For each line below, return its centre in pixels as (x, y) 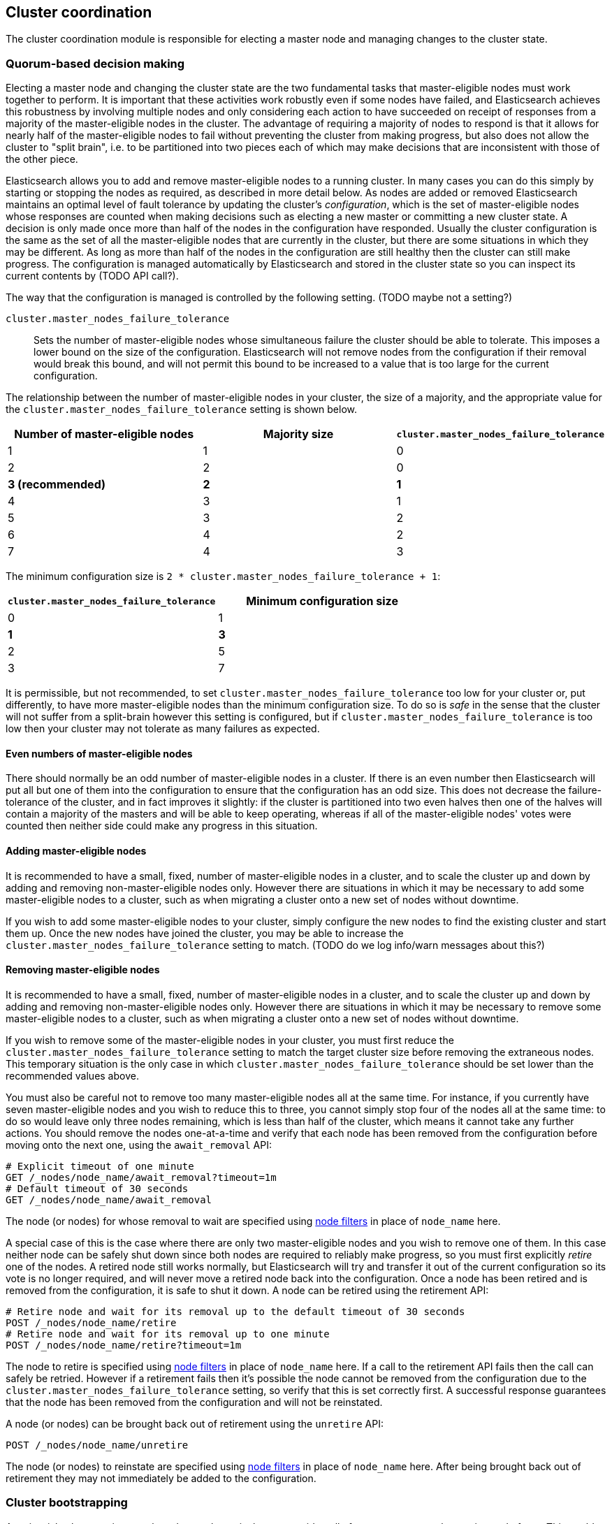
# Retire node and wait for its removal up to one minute (168, 1334)
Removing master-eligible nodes (83, 970)
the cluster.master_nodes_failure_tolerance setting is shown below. (182, 409)
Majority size (298, 434)
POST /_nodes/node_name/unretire (97, 1445)
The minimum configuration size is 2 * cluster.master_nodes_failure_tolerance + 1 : (223, 576)
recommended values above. (72, 1075)
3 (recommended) (57, 485)
